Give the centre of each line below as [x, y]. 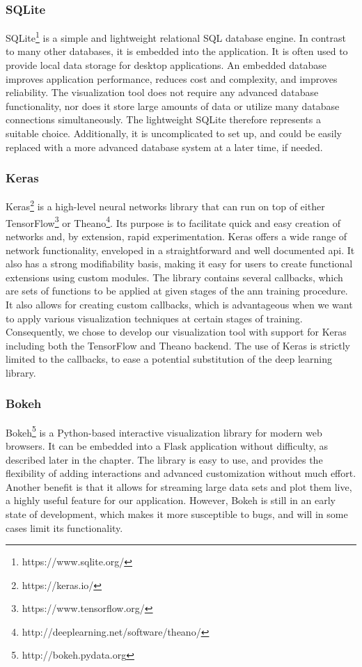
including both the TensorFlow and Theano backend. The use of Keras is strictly [178, 345]
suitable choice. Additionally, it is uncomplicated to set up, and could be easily [174, 133]
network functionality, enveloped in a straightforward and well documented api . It [180, 250]
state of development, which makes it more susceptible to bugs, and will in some [177, 513]
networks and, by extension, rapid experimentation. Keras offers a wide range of [176, 236]
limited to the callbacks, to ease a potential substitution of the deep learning [169, 359]
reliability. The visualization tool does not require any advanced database [162, 92]
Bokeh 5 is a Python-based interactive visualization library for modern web [164, 431]
